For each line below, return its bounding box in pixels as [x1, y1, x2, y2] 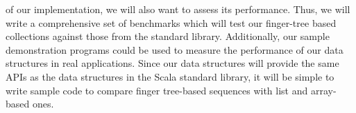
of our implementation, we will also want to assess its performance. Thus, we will [6, 2, 350, 16]
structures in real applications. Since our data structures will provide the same [6, 56, 339, 70]
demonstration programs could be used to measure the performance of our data [6, 42, 344, 56]
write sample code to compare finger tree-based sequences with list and [6, 83, 308, 97]
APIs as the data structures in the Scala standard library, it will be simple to [6, 69, 334, 83]
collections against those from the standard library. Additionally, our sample [6, 29, 330, 43]
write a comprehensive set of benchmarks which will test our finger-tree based [6, 15, 337, 30]
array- [310, 83, 337, 97]
